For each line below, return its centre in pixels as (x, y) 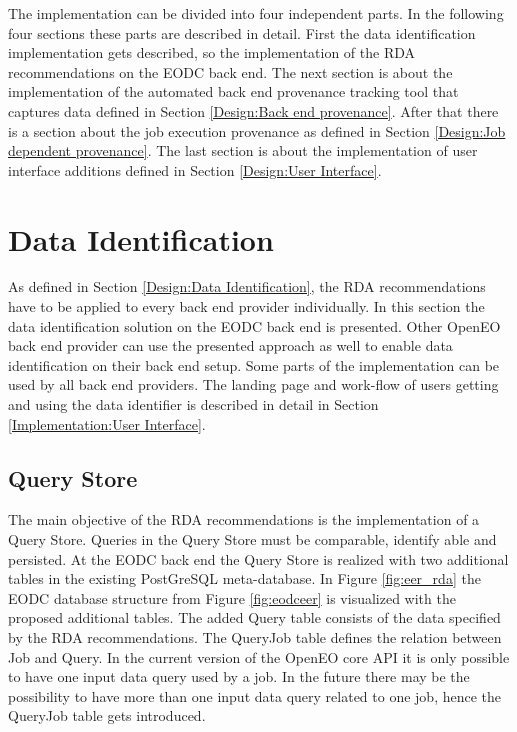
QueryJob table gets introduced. (107, 715)
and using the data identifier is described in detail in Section (193, 404)
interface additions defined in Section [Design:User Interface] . (195, 169)
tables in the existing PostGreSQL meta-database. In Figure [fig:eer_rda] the (244, 578)
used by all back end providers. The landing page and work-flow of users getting (253, 384)
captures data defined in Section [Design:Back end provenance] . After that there (253, 110)
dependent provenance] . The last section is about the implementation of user (243, 150)
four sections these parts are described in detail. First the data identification (242, 32)
